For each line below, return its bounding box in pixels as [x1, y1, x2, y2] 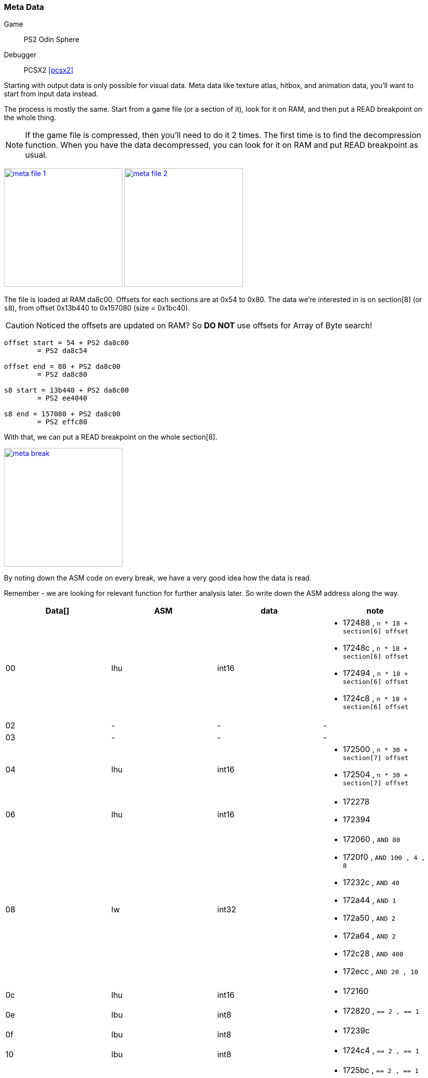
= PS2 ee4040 [37, 394, 87, 403]
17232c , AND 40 [343, 877, 400, 888]
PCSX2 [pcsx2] [24, 66, 74, 75]
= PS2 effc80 [37, 418, 87, 426]
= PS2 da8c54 [37, 347, 87, 355]
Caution [5, 320, 35, 331]
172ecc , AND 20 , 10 [343, 966, 419, 977]
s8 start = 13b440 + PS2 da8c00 [4, 386, 129, 395]
